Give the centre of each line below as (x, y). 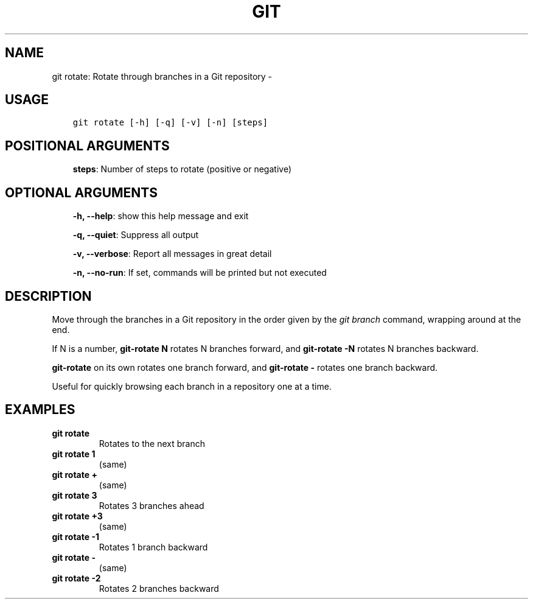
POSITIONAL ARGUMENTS (87, 146)
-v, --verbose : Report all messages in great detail (172, 254)
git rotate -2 (76, 578)
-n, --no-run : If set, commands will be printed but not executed (200, 273)
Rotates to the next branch (152, 443)
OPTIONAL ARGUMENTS (81, 192)
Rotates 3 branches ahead (152, 505)
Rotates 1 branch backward (153, 547)
